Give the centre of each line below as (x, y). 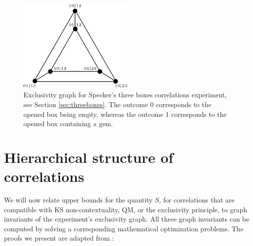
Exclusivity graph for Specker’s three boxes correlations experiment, (125, 95)
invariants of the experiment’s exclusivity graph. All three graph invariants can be (127, 219)
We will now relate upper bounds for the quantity (78, 200)
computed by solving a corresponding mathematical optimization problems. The (124, 228)
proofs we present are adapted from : (59, 238)
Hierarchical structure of (89, 157)
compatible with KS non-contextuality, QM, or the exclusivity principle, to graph (126, 209)
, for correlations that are (197, 200)
